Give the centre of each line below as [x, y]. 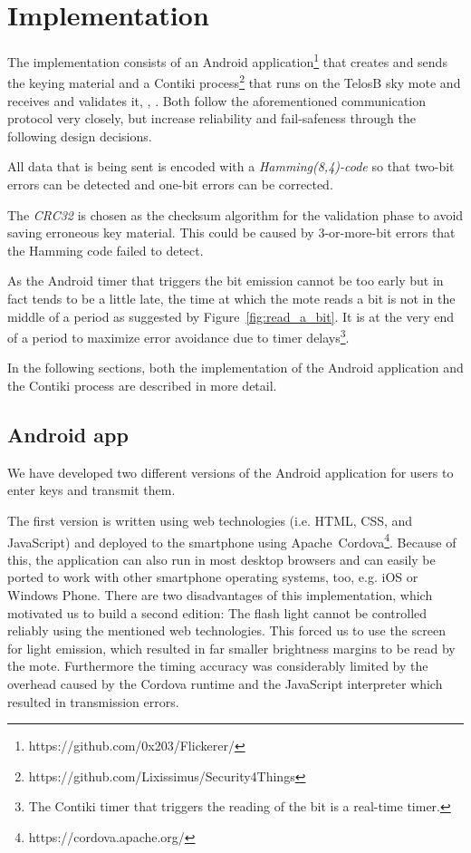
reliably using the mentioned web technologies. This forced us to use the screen [226, 630]
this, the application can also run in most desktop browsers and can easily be [221, 559]
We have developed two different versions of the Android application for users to [231, 472]
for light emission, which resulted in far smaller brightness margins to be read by [231, 648]
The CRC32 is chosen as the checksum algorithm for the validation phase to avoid [235, 214]
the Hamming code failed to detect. [106, 250]
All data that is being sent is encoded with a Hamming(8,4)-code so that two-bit [231, 166]
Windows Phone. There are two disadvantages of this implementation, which [220, 595]
